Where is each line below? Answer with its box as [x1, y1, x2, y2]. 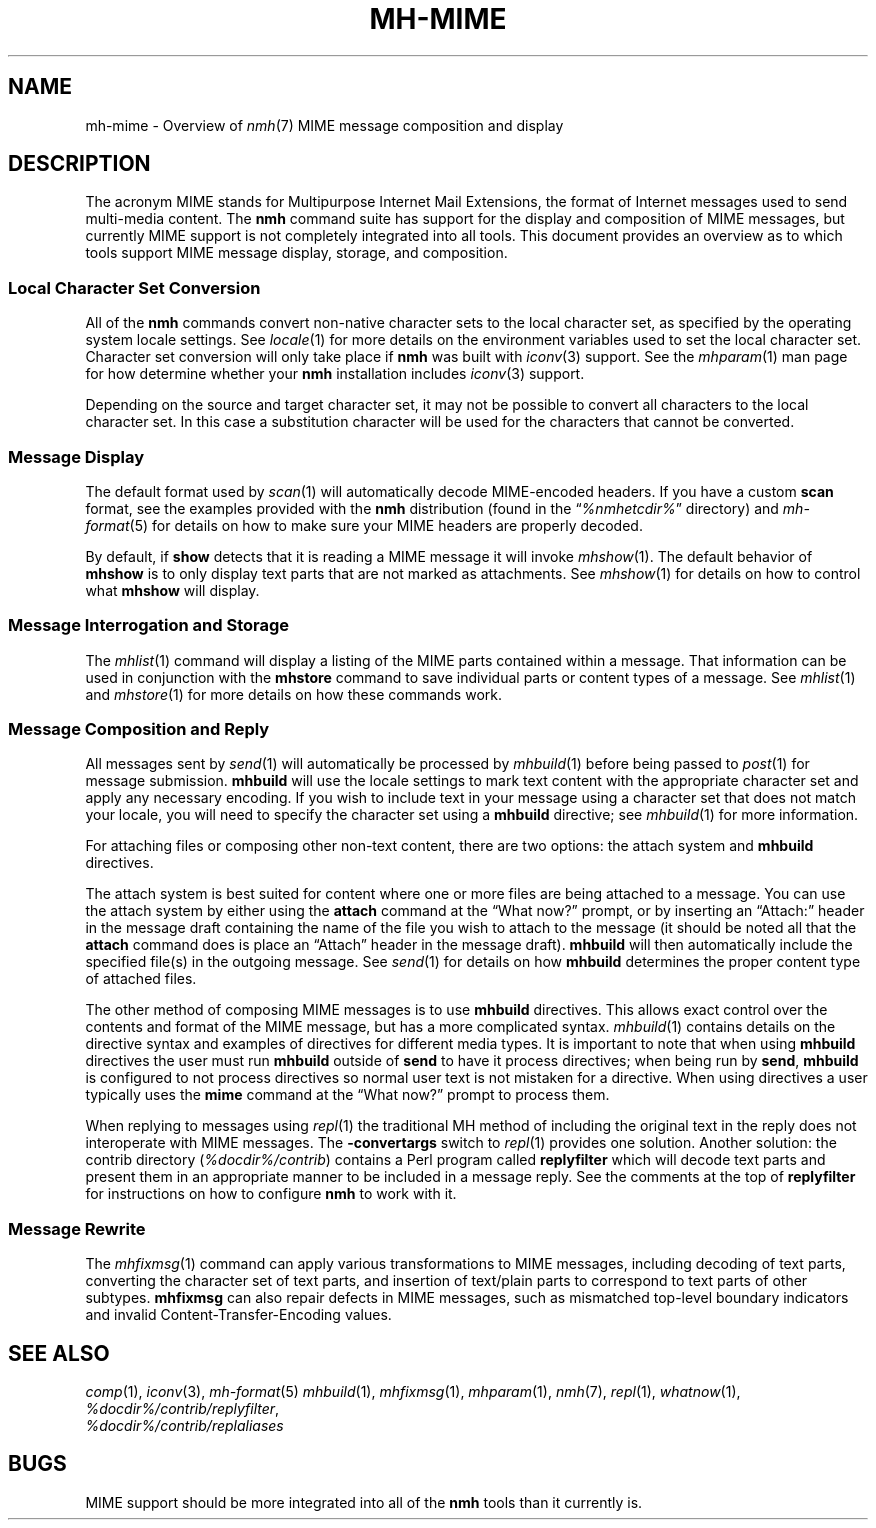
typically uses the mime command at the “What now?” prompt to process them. [85, 1086, 610, 1104]
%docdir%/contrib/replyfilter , [85, 1400, 280, 1418]
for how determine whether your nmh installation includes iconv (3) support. [85, 365, 585, 383]
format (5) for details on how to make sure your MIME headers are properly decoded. [85, 516, 643, 534]
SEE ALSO [8, 1340, 110, 1366]
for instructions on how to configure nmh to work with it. [85, 1185, 457, 1203]
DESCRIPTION [8, 151, 151, 177]
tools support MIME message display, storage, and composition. [85, 244, 508, 262]
